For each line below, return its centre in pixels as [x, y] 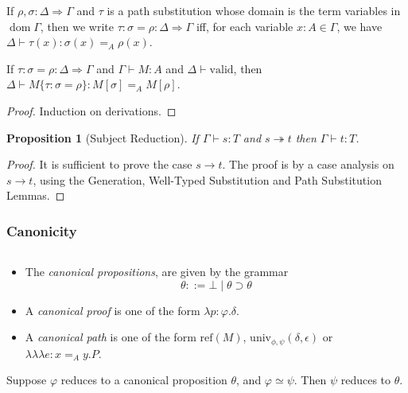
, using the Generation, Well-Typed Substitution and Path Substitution [207, 179]
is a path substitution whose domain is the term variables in [254, 10]
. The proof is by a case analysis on [308, 164]
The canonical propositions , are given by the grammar [157, 272]
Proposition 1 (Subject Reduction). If [103, 137]
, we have [359, 26]
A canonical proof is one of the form [113, 310]
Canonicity [42, 230]
